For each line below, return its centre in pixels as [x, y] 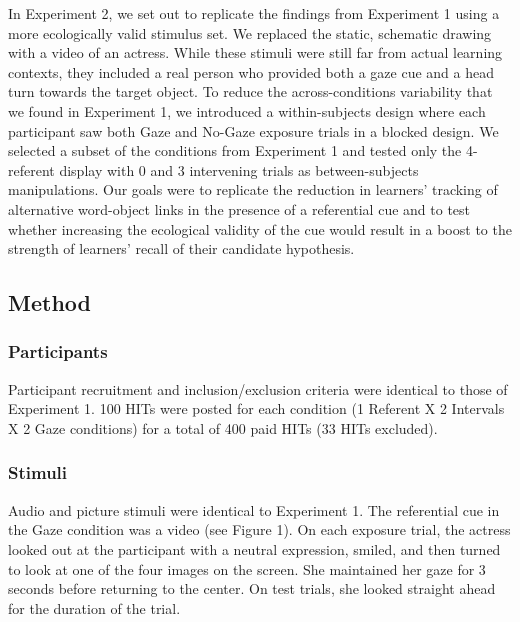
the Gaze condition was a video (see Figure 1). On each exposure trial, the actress [259, 529]
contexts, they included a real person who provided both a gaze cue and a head [251, 71]
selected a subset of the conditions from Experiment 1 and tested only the [235, 150]
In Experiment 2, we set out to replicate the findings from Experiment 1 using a [254, 13]
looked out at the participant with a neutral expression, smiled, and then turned [254, 548]
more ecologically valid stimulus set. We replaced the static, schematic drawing [250, 32]
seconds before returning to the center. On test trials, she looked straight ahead [252, 588]
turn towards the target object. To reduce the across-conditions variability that [250, 91]
